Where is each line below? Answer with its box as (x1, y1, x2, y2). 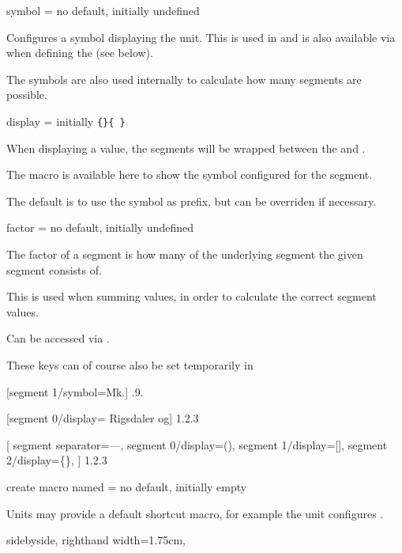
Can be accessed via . (6, 330, 110, 347)
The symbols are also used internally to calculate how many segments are (6, 70, 362, 87)
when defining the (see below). (6, 44, 153, 61)
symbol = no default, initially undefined (6, 2, 200, 18)
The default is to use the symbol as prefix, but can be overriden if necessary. (6, 192, 377, 209)
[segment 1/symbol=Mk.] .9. (6, 383, 144, 400)
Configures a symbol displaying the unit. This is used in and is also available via (6, 28, 396, 45)
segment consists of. (6, 261, 102, 278)
